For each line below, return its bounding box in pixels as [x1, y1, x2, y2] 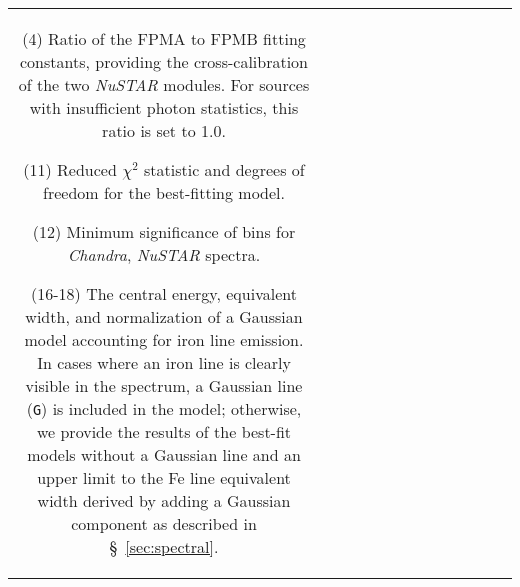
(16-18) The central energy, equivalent [31, 282, 297, 305]
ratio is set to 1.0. [102, 119, 226, 142]
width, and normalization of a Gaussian [25, 305, 303, 328]
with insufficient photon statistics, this [29, 96, 299, 119]
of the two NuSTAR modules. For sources [18, 73, 310, 96]
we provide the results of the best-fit [36, 420, 292, 443]
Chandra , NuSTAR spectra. [67, 243, 261, 266]
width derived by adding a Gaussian [37, 489, 291, 512]
